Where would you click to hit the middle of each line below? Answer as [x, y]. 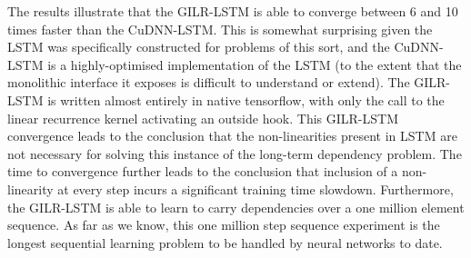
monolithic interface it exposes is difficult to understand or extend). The [209, 82]
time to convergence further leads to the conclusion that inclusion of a [203, 171]
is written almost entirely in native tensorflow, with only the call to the [246, 99]
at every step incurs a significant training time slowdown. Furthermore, [256, 189]
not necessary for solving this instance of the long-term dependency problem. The [235, 153]
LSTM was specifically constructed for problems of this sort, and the [199, 47]
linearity [30, 189]
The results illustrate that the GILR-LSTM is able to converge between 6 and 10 [233, 11]
